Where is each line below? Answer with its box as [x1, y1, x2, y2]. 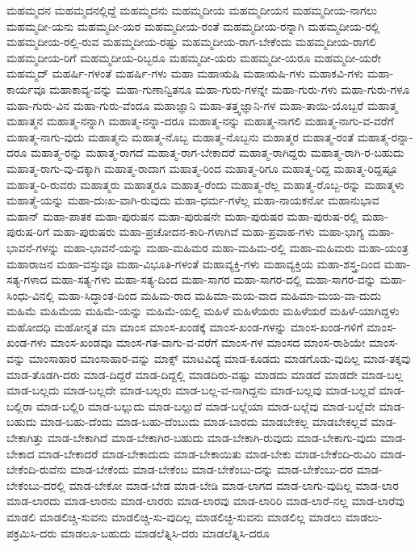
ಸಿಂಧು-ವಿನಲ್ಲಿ [6, 286, 55, 303]
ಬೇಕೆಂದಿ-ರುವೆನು [6, 461, 67, 478]
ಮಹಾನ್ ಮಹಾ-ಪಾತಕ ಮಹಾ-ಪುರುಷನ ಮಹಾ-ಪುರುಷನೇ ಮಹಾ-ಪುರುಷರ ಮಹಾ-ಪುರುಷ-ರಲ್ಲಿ [6, 207, 358, 224]
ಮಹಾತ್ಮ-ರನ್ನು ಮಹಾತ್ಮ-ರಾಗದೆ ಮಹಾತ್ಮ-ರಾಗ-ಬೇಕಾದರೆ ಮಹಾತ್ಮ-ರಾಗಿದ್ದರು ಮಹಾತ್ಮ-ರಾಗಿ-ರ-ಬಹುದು [31, 144, 404, 161]
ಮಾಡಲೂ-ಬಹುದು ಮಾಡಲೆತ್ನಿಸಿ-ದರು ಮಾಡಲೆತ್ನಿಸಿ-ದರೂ [60, 524, 270, 541]
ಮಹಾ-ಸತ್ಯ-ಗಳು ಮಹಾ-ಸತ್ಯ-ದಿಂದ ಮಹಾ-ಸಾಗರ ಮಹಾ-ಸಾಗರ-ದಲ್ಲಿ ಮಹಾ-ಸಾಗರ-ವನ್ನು [51, 271, 376, 288]
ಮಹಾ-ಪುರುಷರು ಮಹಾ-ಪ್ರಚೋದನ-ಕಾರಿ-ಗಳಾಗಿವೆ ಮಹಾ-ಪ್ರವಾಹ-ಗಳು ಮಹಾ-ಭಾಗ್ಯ [52, 223, 365, 240]
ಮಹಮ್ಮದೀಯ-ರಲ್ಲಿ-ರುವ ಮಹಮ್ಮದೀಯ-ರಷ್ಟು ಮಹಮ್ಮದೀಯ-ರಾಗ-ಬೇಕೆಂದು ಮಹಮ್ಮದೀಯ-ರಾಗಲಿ [6, 33, 376, 50]
